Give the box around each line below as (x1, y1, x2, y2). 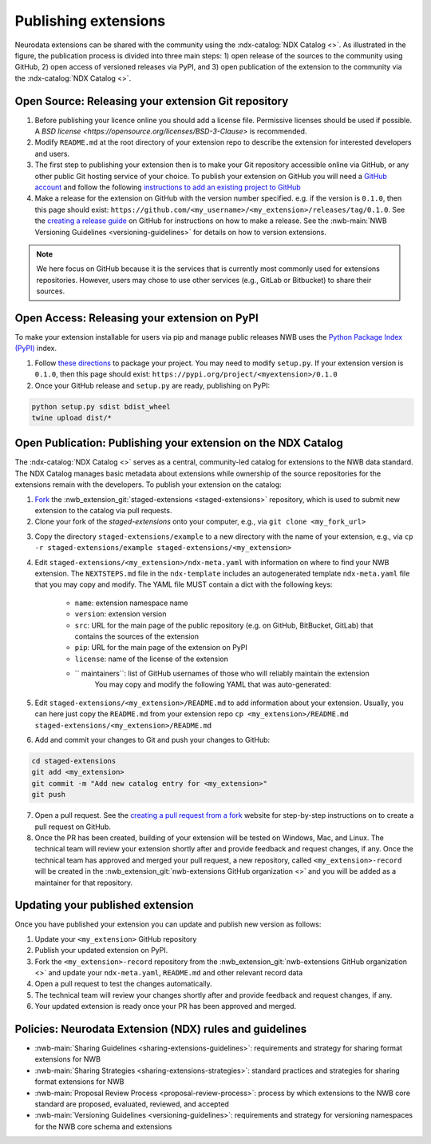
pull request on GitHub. (34, 822, 111, 831)
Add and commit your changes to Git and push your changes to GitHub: (34, 735, 271, 745)
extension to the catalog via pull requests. (34, 506, 172, 515)
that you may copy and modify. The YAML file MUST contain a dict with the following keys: (34, 580, 333, 589)
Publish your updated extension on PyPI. (34, 946, 168, 955)
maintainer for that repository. (34, 878, 133, 887)
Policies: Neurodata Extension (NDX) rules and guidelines (14, 1022, 307, 1035)
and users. (34, 149, 70, 158)
